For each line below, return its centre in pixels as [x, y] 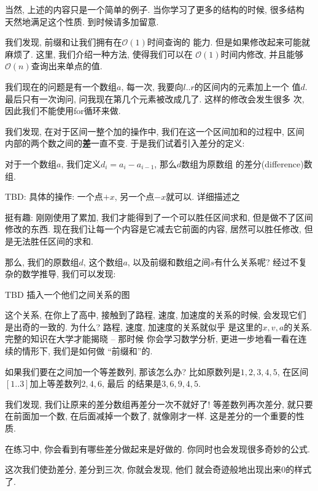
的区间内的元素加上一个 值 [247, 86]
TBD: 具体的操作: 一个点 [54, 196]
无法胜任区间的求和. [53, 241]
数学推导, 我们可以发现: [69, 274]
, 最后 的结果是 [132, 383]
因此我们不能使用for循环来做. [63, 111]
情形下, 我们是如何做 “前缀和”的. [87, 351]
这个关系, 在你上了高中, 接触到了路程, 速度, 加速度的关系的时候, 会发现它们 [156, 315]
